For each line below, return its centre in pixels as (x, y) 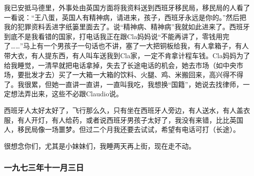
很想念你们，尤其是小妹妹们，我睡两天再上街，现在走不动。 (100, 145)
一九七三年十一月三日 (44, 167)
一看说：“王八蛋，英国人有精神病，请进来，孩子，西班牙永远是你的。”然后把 (125, 17)
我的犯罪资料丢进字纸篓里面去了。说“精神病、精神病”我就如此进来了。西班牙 (127, 27)
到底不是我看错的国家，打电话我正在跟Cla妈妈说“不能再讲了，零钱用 (113, 36)
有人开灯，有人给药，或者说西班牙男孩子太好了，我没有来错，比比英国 (130, 120)
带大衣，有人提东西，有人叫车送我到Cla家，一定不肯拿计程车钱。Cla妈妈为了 (127, 55)
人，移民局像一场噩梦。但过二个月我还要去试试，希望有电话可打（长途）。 (122, 129)
